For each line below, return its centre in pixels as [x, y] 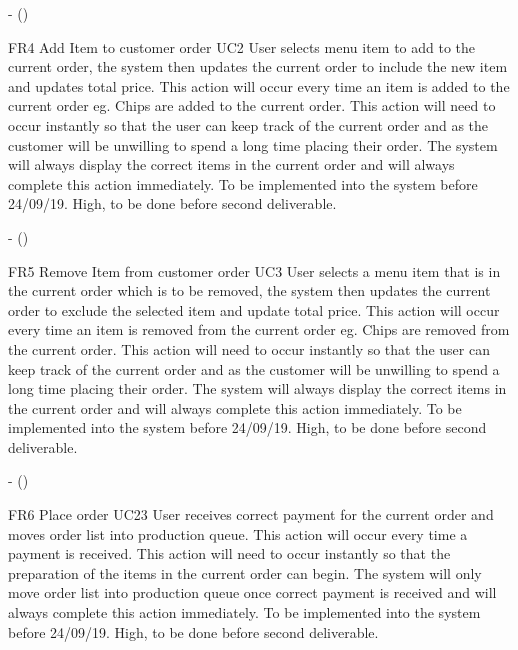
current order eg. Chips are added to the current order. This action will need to [252, 105]
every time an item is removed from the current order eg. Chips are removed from [259, 329]
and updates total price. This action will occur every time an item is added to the [259, 85]
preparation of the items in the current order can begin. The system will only [245, 572]
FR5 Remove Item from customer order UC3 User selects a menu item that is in [254, 270]
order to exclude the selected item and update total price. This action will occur [254, 309]
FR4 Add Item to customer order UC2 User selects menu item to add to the [242, 46]
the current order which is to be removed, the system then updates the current [249, 290]
